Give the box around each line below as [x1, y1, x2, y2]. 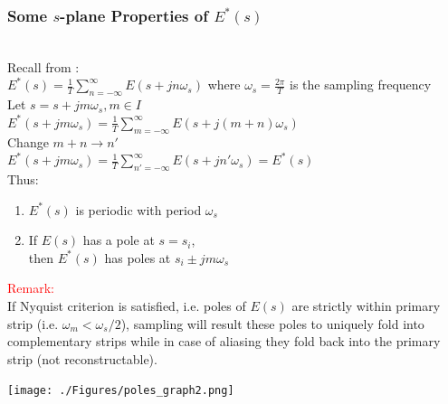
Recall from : [7, 57, 80, 76]
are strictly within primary [291, 296, 441, 315]
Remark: [7, 278, 54, 297]
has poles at [104, 248, 171, 267]
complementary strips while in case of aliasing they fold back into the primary [7, 332, 441, 351]
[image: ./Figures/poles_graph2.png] [7, 384, 234, 398]
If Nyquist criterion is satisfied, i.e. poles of [7, 296, 246, 315]
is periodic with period [75, 200, 202, 219]
